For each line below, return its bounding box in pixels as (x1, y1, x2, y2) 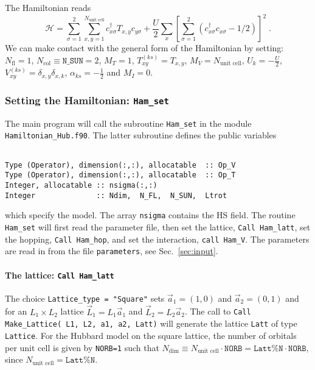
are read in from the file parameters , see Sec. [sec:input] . (5, 244, 218, 257)
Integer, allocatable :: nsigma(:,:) (5, 180, 157, 190)
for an (5, 305, 27, 318)
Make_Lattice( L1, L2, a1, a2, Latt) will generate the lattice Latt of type (5, 317, 297, 330)
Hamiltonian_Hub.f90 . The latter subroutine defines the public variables (5, 129, 277, 141)
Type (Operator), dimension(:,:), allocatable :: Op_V (5, 160, 236, 169)
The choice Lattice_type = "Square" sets (5, 291, 165, 304)
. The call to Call (184, 305, 251, 318)
